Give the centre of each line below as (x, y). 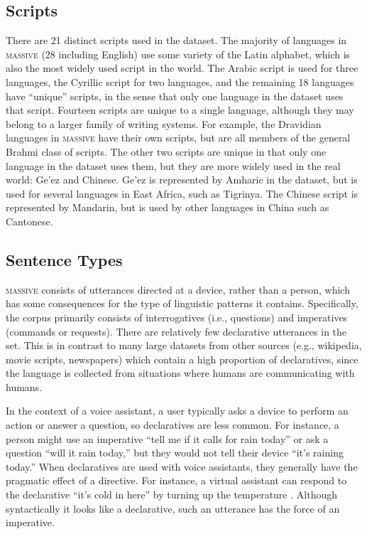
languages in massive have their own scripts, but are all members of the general (178, 138)
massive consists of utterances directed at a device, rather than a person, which (178, 289)
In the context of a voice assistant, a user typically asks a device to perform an (177, 411)
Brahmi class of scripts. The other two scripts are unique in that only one (166, 151)
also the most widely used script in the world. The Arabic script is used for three (182, 68)
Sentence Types (64, 259)
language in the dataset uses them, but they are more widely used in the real (173, 165)
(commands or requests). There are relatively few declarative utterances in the (176, 331)
